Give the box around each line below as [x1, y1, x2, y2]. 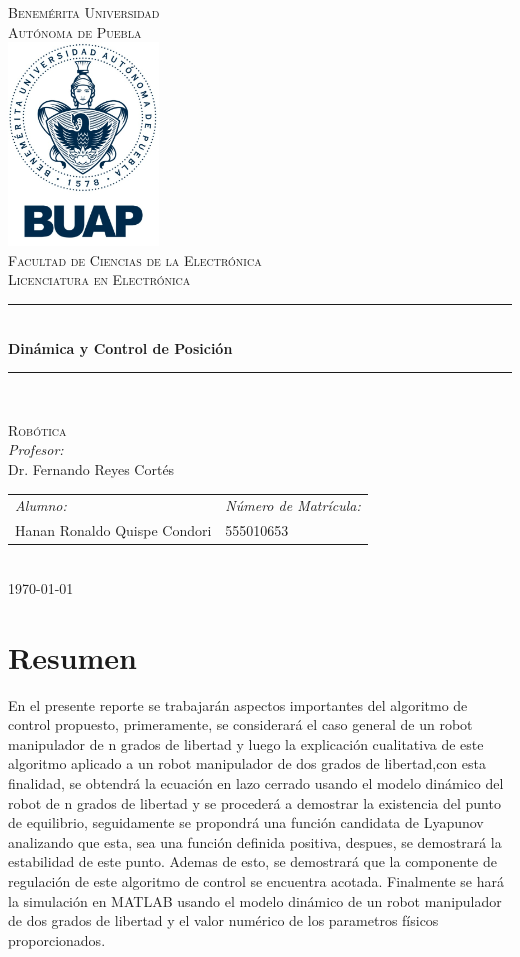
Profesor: [8, 439, 64, 460]
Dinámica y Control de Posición [8, 337, 233, 358]
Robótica [8, 419, 67, 440]
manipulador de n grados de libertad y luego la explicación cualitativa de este [8, 733, 484, 754]
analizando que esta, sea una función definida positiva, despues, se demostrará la [8, 831, 502, 852]
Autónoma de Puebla [8, 21, 142, 42]
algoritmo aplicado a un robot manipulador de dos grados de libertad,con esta [8, 753, 487, 774]
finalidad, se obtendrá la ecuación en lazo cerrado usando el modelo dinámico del [8, 772, 504, 793]
